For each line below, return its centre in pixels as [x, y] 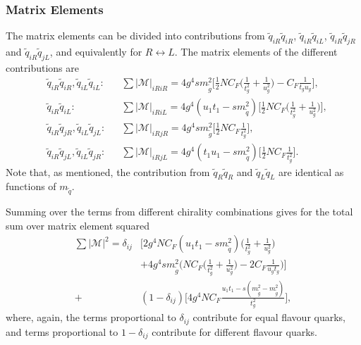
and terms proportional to [62, 331]
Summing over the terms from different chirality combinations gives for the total [179, 212]
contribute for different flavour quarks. [234, 331]
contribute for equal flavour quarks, [269, 317]
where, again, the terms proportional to [91, 317]
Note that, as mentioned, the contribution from [108, 171]
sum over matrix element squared [78, 225]
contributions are [43, 67]
